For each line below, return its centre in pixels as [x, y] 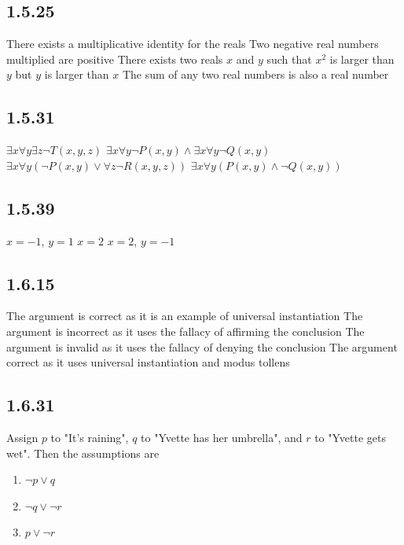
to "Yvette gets [351, 437]
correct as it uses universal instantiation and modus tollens [148, 362]
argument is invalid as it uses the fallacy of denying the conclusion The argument [202, 346]
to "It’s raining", [90, 437]
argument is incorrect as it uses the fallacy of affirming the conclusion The [185, 331]
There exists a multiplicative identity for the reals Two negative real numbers [193, 44]
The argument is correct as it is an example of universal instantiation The [185, 316]
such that [289, 59]
